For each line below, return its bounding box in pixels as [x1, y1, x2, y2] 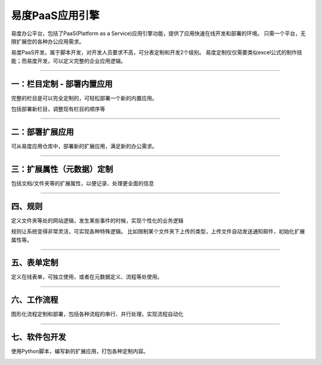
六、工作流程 [11, 295, 58, 305]
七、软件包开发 [11, 332, 66, 342]
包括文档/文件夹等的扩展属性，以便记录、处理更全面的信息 [11, 179, 154, 187]
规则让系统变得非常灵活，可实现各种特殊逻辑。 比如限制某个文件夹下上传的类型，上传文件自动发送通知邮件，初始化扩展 [11, 228, 305, 235]
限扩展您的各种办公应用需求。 [11, 38, 85, 45]
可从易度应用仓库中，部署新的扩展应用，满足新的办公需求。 [11, 142, 157, 149]
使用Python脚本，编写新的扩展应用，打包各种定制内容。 [11, 348, 149, 355]
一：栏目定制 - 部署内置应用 [11, 79, 113, 89]
